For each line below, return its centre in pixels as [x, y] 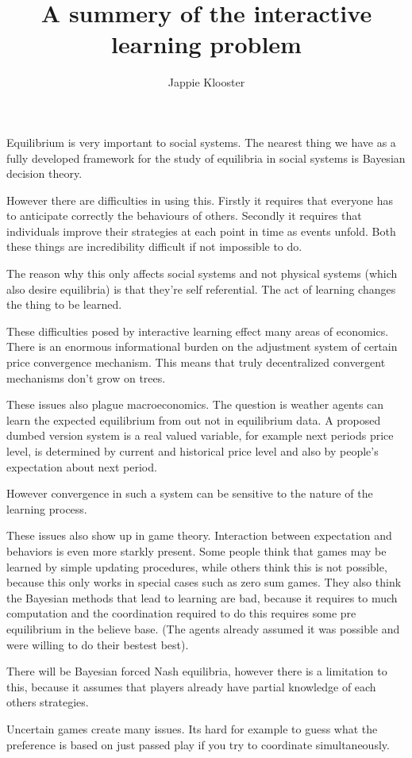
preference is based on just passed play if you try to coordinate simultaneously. [198, 744]
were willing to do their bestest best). [98, 644]
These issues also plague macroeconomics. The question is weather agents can [195, 404]
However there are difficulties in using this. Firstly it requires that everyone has [200, 200]
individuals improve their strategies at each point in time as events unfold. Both [201, 231]
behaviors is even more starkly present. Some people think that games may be [196, 550]
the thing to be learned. [64, 304]
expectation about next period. [82, 466]
